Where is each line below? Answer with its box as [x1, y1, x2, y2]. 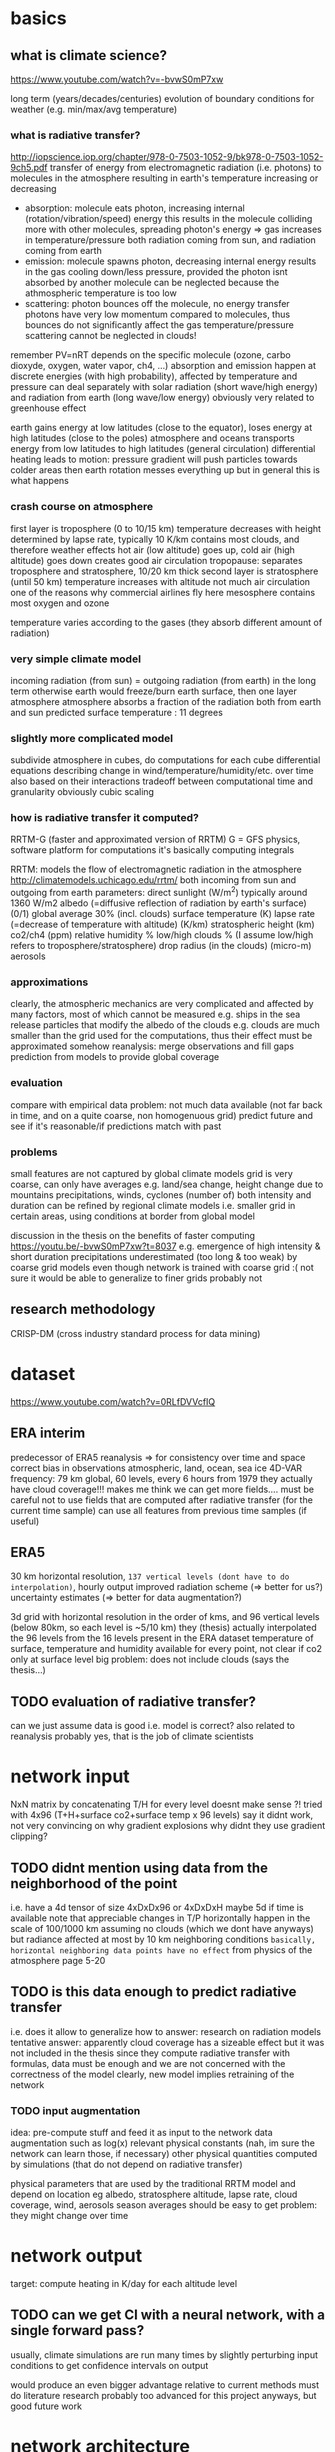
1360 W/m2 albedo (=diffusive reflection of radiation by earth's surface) [10, 897, 307, 909]
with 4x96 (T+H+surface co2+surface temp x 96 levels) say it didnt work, [10, 1809, 314, 1821]
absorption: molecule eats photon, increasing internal [24, 202, 245, 214]
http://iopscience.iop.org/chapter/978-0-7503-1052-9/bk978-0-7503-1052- [10, 151, 324, 163]
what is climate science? [10, 47, 168, 64]
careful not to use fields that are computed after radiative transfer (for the [10, 1493, 313, 1506]
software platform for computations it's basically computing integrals [10, 844, 295, 856]
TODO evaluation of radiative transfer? [10, 1693, 257, 1710]
